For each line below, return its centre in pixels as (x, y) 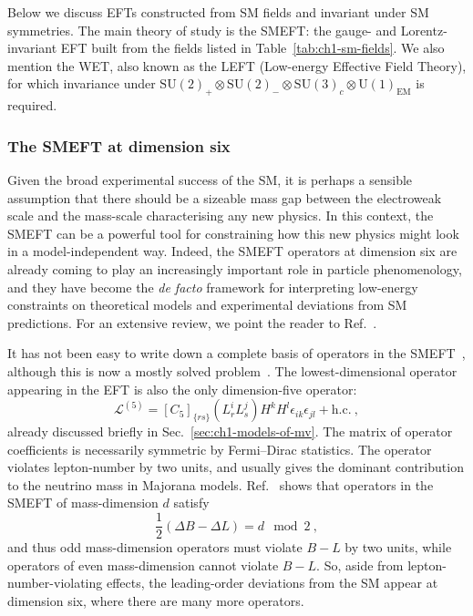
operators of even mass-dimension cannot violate (143, 565)
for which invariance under (82, 83)
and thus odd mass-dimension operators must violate (155, 547)
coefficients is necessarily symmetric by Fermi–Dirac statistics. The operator (220, 449)
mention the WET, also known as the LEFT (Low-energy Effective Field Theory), (237, 65)
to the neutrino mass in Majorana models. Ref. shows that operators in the (221, 484)
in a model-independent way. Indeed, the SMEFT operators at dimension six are (232, 251)
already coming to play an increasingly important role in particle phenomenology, (235, 268)
